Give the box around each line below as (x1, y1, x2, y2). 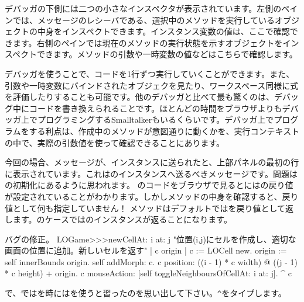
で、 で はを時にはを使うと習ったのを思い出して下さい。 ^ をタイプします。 (5, 287, 286, 299)
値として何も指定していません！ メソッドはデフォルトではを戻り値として (5, 202, 285, 214)
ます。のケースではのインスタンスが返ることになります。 (12, 213, 232, 225)
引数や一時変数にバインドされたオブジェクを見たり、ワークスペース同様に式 (5, 79, 299, 91)
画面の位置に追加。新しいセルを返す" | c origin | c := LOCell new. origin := (5, 244, 287, 256)
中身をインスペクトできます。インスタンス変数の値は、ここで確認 (37, 25, 290, 37)
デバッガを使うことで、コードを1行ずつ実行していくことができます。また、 (5, 67, 295, 79)
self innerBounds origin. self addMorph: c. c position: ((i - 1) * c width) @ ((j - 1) (5, 255, 298, 268)
